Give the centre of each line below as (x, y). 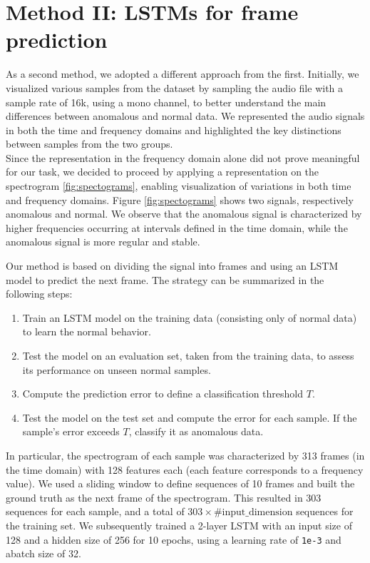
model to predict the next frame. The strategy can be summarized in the (165, 279)
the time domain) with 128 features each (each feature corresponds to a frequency (185, 469)
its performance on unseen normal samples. (117, 369)
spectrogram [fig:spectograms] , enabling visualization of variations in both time (179, 186)
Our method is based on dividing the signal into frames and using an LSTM (172, 266)
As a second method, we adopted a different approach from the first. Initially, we (183, 74)
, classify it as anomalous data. (196, 431)
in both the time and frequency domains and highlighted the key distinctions (174, 130)
